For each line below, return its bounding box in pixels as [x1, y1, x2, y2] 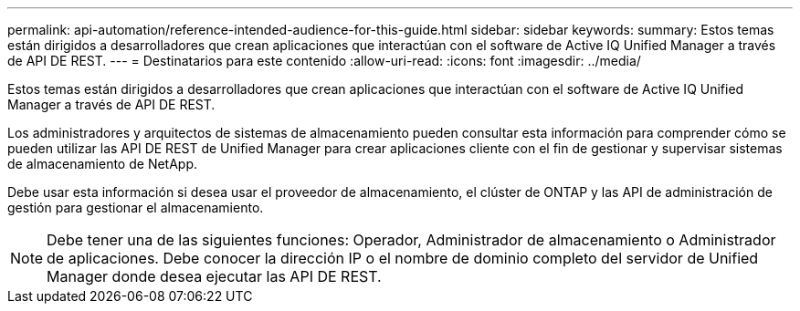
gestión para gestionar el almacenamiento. [7, 200, 264, 215]
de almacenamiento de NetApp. [7, 156, 198, 171]
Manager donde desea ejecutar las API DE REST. [47, 267, 382, 285]
